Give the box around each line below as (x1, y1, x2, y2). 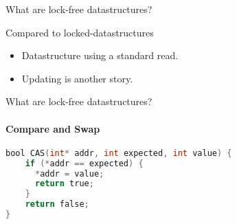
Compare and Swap (5, 121, 100, 135)
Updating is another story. (21, 71, 133, 85)
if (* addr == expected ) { (25, 158, 144, 168)
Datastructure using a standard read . (21, 48, 179, 63)
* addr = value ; (34, 168, 104, 179)
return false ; (25, 199, 89, 210)
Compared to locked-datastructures (5, 25, 154, 39)
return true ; (34, 179, 94, 189)
